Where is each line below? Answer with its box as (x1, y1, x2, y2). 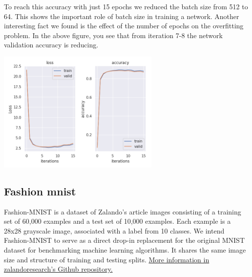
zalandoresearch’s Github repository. (4, 264, 113, 274)
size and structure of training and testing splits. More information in (4, 254, 210, 264)
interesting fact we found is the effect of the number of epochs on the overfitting (4, 21, 244, 31)
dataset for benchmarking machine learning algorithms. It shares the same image (4, 244, 246, 255)
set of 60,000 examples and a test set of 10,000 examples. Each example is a (4, 216, 231, 226)
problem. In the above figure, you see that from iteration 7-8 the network (4, 30, 223, 40)
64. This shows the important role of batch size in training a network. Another (4, 11, 239, 21)
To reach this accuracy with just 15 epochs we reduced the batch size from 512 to (4, 1, 248, 11)
